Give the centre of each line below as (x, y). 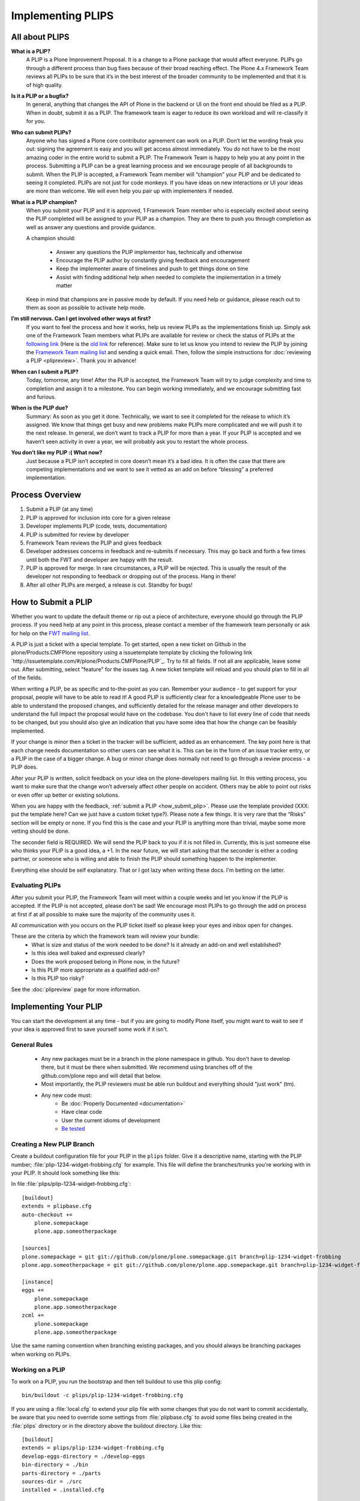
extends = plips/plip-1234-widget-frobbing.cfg (93, 1448)
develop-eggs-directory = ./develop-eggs (83, 1456)
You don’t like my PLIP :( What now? (57, 453)
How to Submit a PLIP (52, 602)
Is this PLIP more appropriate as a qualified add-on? (96, 970)
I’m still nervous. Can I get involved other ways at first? (81, 319)
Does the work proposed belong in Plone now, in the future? (106, 961)
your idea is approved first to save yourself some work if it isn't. (90, 1029)
